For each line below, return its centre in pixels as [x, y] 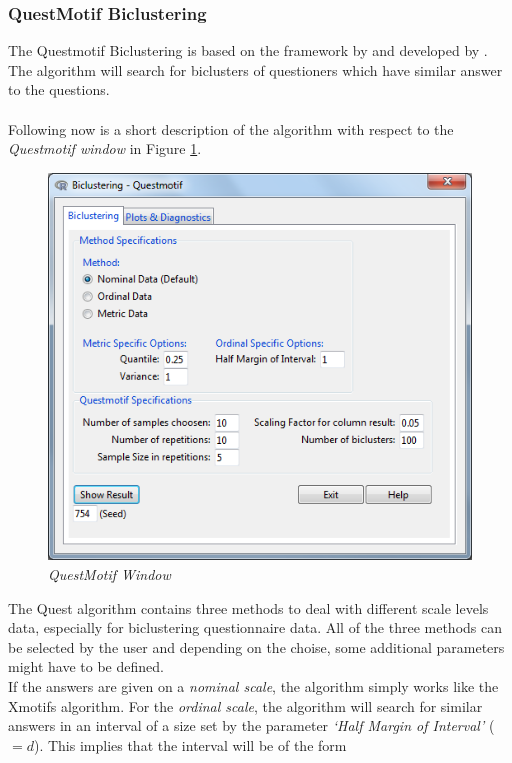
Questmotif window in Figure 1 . [105, 148]
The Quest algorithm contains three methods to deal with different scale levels [248, 607]
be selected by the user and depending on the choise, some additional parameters [256, 646]
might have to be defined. [86, 666]
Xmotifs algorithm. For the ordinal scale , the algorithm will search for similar [245, 705]
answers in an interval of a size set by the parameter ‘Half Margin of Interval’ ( [251, 725]
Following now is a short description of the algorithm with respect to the [231, 128]
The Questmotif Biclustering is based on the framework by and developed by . [248, 50]
